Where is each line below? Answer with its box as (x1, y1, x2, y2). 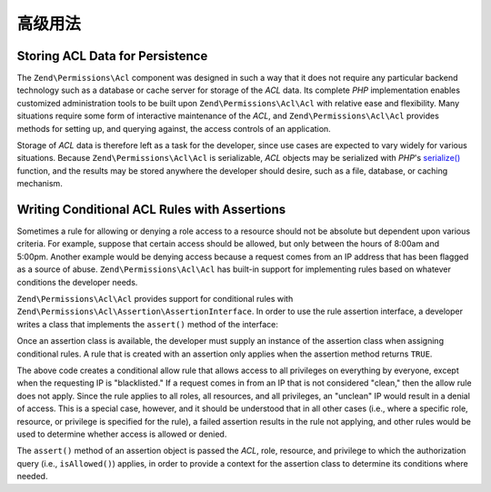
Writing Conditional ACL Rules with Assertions (16, 202, 286, 217)
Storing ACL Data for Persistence (16, 48, 208, 64)
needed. (16, 471, 48, 482)
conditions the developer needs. (16, 276, 138, 287)
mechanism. (16, 178, 63, 189)
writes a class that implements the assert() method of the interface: (16, 318, 279, 329)
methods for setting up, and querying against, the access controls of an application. (16, 123, 331, 134)
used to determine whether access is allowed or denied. (16, 428, 227, 439)
